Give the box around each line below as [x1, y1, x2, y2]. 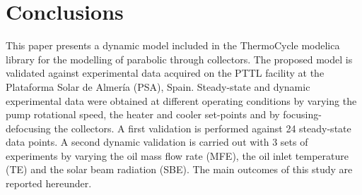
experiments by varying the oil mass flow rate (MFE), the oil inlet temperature [6, 148, 349, 163]
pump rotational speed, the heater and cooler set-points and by [6, 107, 280, 122]
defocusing [6, 120, 51, 135]
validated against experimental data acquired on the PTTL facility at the [6, 65, 325, 80]
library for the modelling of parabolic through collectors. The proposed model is [6, 51, 353, 66]
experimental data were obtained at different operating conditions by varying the [6, 93, 357, 108]
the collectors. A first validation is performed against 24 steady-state [54, 120, 351, 135]
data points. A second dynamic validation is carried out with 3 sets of [6, 134, 308, 149]
